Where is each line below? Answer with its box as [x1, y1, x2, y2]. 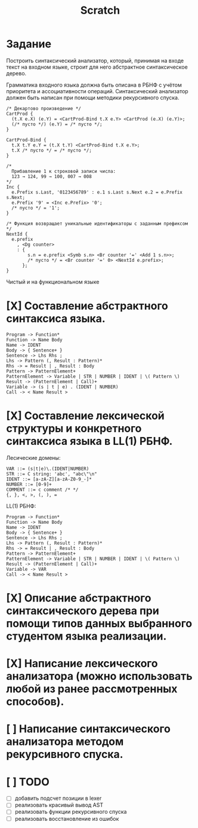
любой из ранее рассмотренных [6, 682, 178, 696]
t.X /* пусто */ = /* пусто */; [11, 147, 92, 153]
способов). [6, 695, 64, 708]
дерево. [6, 69, 27, 77]
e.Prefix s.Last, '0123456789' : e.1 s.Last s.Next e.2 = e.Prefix [11, 189, 183, 195]
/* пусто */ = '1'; [11, 204, 60, 211]
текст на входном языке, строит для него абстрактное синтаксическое [6, 63, 188, 71]
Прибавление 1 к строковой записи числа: [11, 168, 116, 174]
